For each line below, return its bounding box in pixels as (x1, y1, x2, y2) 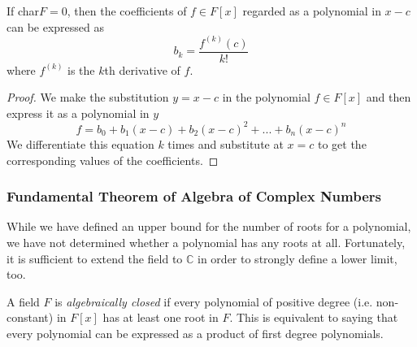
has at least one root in (102, 309, 219, 326)
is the (67, 61, 95, 78)
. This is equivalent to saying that (229, 309, 398, 326)
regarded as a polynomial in (242, 2, 381, 19)
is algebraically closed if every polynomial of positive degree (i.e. (54, 293, 373, 310)
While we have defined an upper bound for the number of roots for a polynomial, (7, 218, 411, 235)
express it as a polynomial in (7, 104, 150, 121)
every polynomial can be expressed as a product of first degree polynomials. (7, 324, 384, 341)
